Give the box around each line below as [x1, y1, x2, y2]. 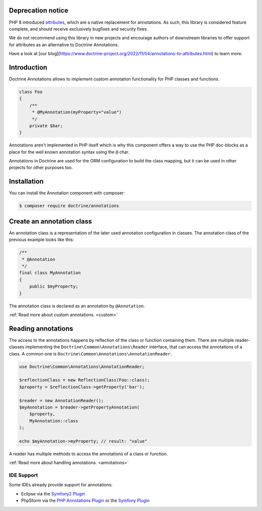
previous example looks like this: [9, 237, 74, 242]
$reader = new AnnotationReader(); [19, 398, 104, 403]
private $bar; [29, 123, 63, 128]
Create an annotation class [9, 217, 92, 225]
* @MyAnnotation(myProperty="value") [32, 110, 122, 115]
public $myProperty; [29, 284, 79, 289]
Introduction [9, 63, 48, 71]
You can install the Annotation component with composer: [9, 190, 125, 196]
